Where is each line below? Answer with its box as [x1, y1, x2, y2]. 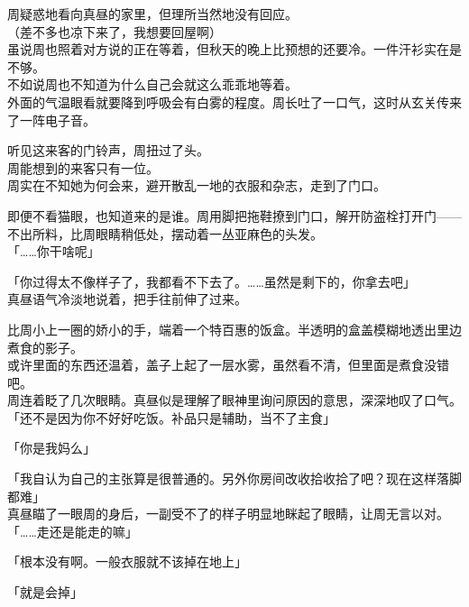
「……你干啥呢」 [7, 242, 100, 261]
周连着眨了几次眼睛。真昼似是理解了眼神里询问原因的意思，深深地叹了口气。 [7, 391, 462, 409]
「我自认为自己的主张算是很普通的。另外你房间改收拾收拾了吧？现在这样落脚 [7, 469, 462, 488]
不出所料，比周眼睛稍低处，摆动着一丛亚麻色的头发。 [7, 224, 323, 243]
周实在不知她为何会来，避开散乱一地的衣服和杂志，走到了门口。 [7, 176, 386, 195]
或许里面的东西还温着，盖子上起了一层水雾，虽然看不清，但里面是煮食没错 [7, 355, 449, 374]
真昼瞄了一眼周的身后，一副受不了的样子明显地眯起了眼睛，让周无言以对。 [7, 504, 449, 523]
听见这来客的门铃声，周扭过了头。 [7, 141, 209, 160]
